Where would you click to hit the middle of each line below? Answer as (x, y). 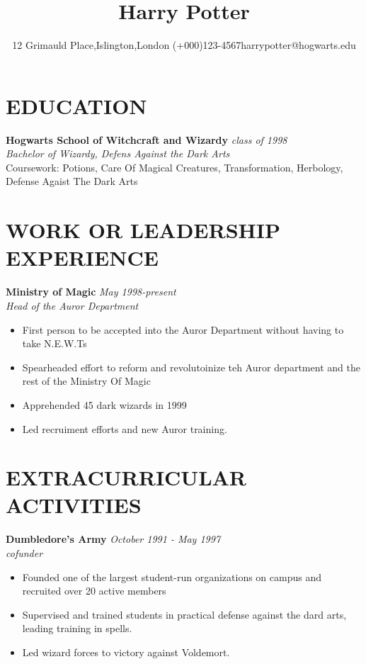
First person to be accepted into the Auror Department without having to (183, 329)
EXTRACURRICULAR (126, 477)
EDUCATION (76, 105)
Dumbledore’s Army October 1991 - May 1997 (113, 539)
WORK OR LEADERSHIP (143, 230)
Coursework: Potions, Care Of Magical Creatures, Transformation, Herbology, (175, 167)
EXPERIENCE (82, 258)
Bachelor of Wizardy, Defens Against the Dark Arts (118, 153)
